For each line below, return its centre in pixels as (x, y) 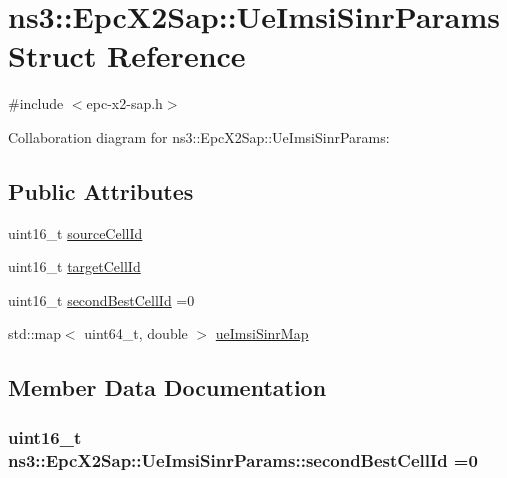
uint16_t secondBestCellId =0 (101, 299)
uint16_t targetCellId (74, 266)
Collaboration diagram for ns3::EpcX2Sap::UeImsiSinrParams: (199, 136)
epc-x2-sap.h (124, 103)
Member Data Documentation (167, 387)
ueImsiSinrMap (262, 333)
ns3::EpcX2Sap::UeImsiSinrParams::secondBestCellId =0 (243, 459)
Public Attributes (101, 190)
